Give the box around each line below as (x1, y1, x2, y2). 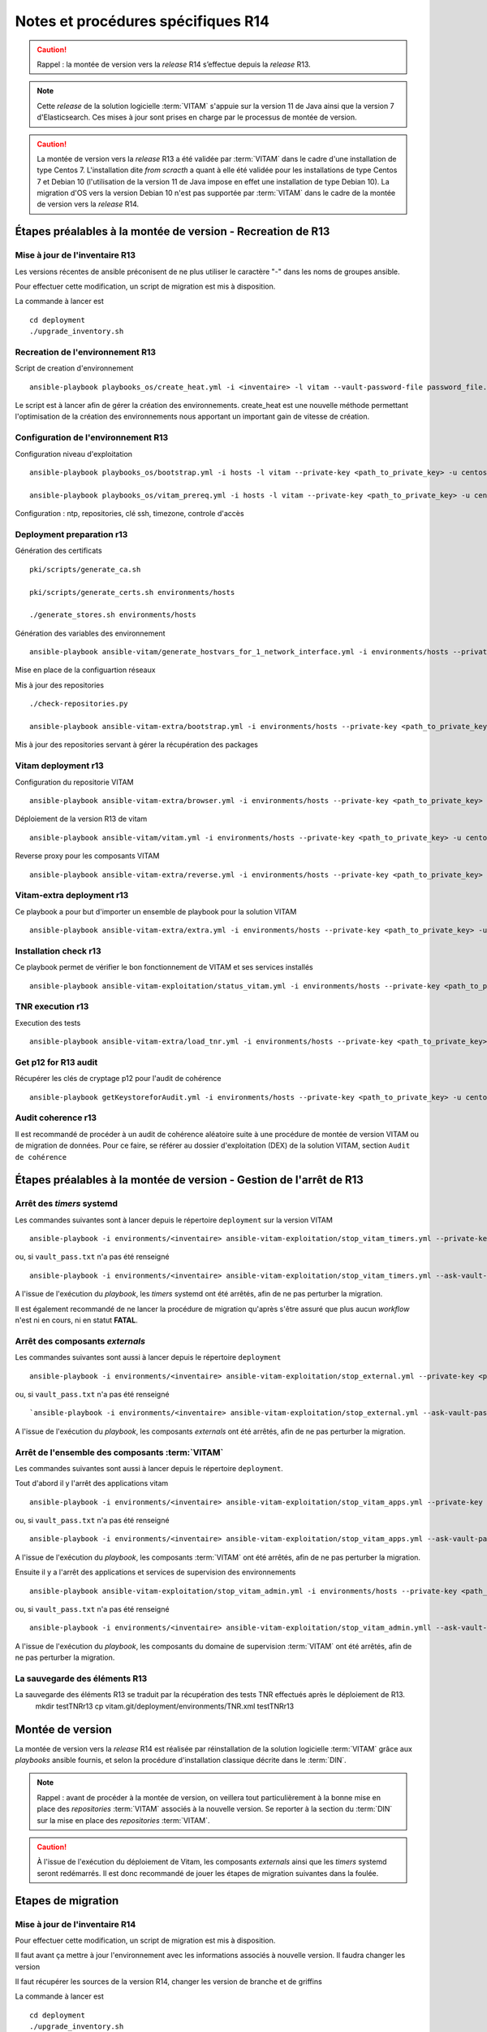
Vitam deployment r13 (15, 760, 105, 771)
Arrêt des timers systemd (15, 1198, 118, 1209)
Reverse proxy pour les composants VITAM (15, 851, 160, 861)
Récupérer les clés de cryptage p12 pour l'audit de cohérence (15, 1074, 222, 1083)
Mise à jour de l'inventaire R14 (15, 1918, 136, 1930)
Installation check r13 (15, 945, 101, 957)
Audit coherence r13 (15, 1112, 97, 1123)
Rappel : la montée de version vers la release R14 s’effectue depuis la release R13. (37, 59, 312, 69)
